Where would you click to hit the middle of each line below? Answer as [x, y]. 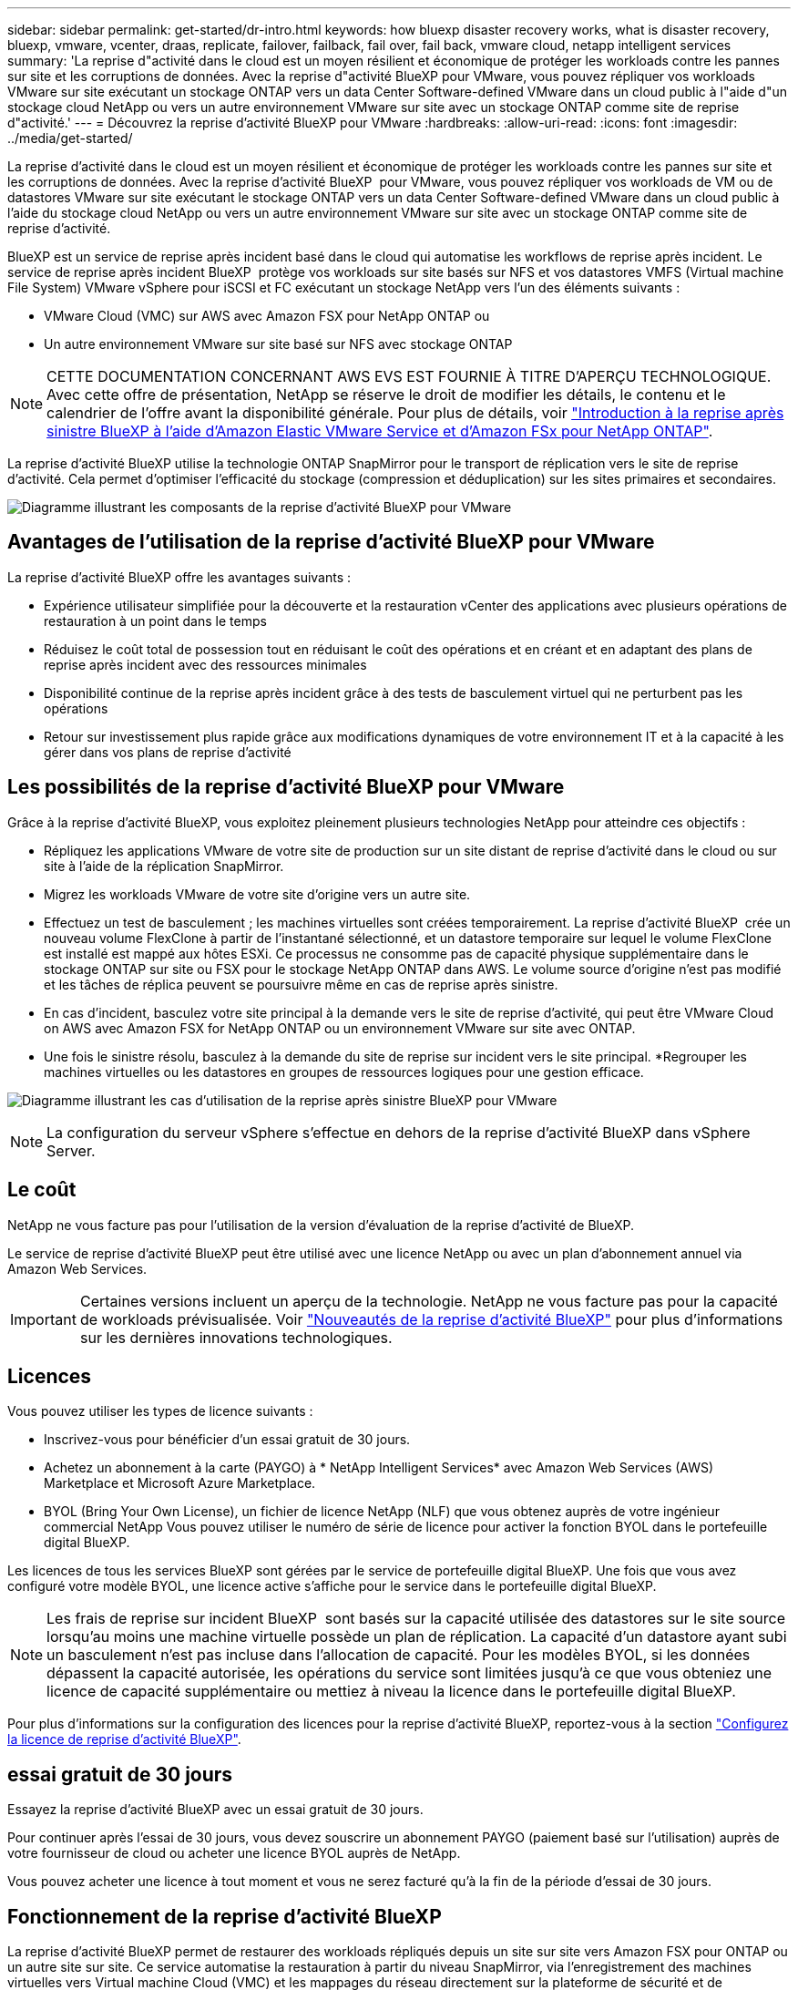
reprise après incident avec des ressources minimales [205, 664]
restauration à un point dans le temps [155, 621]
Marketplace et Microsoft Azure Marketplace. [180, 1483]
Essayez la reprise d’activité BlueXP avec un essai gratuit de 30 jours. [215, 1810]
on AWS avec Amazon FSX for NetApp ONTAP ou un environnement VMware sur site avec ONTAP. [340, 1028]
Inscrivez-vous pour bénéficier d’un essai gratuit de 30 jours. [227, 1440]
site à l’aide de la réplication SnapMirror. [164, 866]
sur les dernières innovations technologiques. [236, 1337]
